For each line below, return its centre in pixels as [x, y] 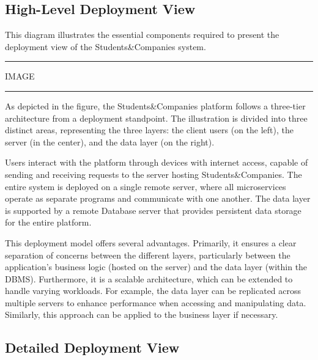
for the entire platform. [48, 222]
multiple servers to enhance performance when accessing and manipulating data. [156, 302]
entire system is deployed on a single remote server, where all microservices [146, 186]
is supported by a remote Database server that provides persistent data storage [153, 210]
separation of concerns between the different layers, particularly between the [148, 255]
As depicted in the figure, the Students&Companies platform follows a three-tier [155, 105]
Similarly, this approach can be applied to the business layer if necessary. [142, 314]
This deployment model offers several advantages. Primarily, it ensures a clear [151, 242]
